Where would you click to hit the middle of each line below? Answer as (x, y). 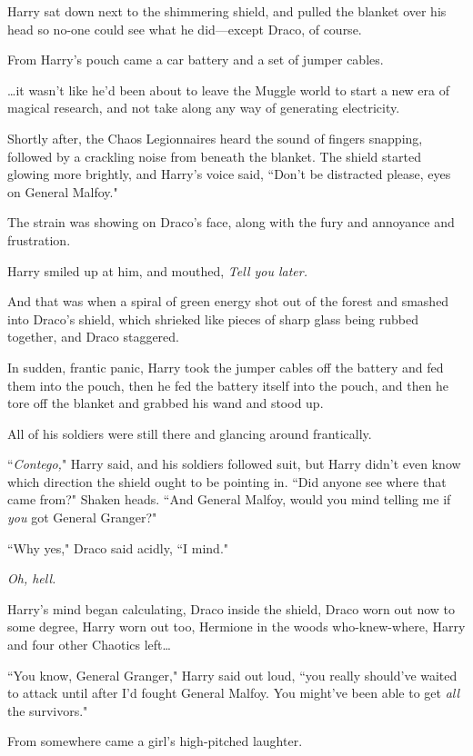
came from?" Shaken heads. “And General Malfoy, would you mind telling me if (229, 499)
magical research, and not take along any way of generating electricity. (204, 108)
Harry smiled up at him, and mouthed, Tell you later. (158, 270)
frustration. (39, 239)
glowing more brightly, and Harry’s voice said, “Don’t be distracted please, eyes (229, 174)
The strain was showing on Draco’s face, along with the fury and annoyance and (231, 222)
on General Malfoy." (63, 191)
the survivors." (48, 710)
